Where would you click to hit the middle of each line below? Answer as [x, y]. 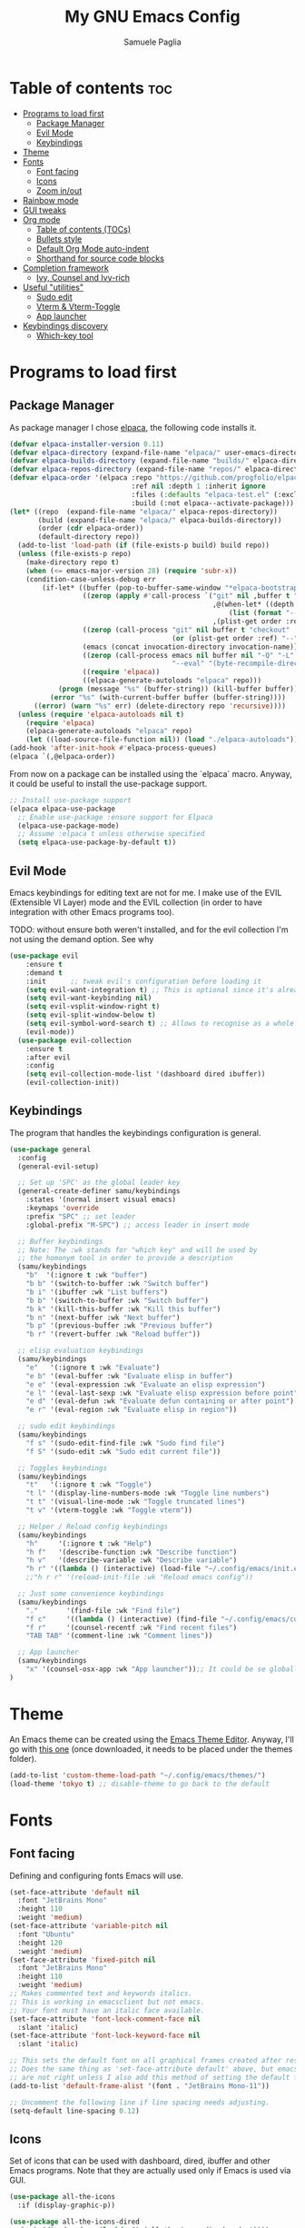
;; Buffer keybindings [60, 1241]
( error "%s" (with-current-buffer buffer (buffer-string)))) [167, 697]
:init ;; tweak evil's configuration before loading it [143, 981]
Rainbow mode [50, 200]
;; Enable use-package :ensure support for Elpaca [115, 817]
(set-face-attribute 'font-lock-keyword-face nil [105, 2036]
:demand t [44, 973]
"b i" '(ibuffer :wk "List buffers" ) [97, 1292]
